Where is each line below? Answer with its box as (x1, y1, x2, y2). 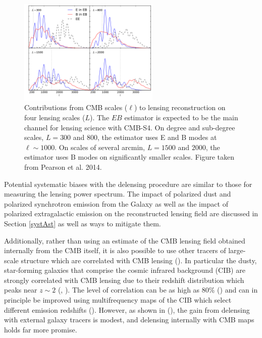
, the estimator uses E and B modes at (97, 132, 217, 142)
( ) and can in (217, 284, 258, 295)
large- (228, 245, 246, 256)
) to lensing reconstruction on (134, 102, 226, 113)
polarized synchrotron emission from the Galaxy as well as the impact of (4, 198, 228, 209)
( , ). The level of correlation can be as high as (58, 284, 200, 295)
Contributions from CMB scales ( (24, 102, 128, 113)
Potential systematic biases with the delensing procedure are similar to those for (4, 178, 252, 189)
